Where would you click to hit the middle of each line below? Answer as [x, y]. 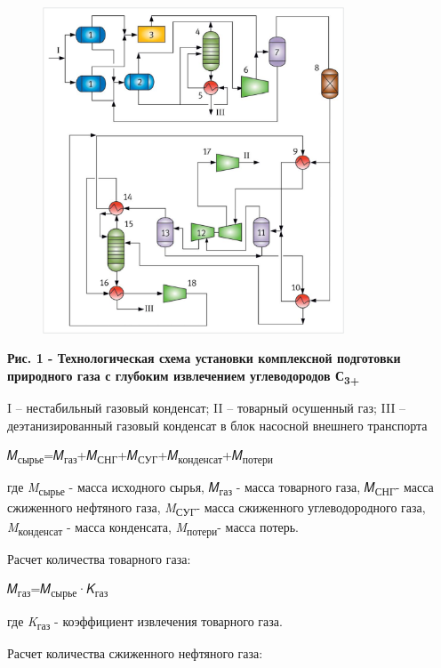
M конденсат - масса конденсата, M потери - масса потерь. [153, 527]
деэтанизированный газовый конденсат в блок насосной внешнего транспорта [217, 425]
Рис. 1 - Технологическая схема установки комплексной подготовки [204, 358]
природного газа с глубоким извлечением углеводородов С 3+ [184, 377]
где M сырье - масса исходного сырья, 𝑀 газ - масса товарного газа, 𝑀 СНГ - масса [220, 488]
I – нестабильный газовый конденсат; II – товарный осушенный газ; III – [207, 408]
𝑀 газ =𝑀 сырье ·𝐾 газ [58, 590]
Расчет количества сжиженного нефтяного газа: [135, 652]
